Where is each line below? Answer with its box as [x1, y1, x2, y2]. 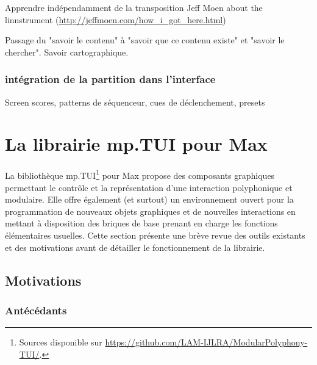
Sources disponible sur [19, 336, 102, 349]
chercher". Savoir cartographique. [5, 45, 129, 58]
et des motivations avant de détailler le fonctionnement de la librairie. [5, 240, 265, 253]
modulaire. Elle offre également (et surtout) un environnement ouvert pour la [5, 193, 294, 206]
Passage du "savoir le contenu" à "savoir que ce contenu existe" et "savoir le [5, 34, 285, 46]
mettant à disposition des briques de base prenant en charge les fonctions [5, 217, 278, 229]
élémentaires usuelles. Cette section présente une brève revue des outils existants [5, 228, 305, 241]
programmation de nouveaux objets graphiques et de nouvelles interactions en [5, 204, 296, 217]
